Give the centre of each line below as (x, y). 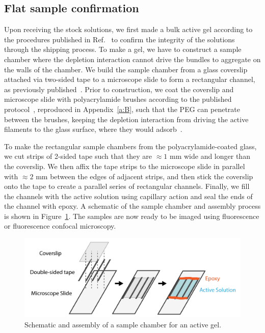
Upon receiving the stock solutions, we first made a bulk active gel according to (128, 29)
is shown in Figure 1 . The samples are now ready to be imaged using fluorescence (132, 216)
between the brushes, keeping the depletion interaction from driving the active (126, 119)
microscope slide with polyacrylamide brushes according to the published (118, 99)
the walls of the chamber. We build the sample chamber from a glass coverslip (126, 69)
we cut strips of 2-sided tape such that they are (78, 156)
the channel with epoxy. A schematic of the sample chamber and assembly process (132, 206)
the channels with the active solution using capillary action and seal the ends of (128, 196)
